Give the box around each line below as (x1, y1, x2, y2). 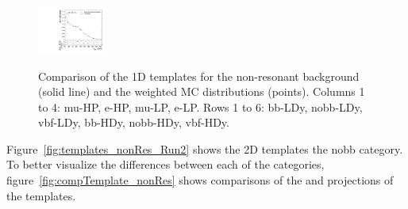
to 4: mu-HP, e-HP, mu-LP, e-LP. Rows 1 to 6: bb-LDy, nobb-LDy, (38, 98, 363, 115)
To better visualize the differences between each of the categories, (6, 156, 325, 173)
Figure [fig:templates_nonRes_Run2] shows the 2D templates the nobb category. (6, 140, 403, 157)
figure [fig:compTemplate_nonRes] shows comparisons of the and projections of (6, 172, 394, 188)
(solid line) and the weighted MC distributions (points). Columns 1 (38, 83, 365, 100)
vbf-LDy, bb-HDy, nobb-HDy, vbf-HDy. (38, 114, 229, 131)
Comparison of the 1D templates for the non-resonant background (38, 67, 360, 84)
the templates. (6, 187, 76, 203)
